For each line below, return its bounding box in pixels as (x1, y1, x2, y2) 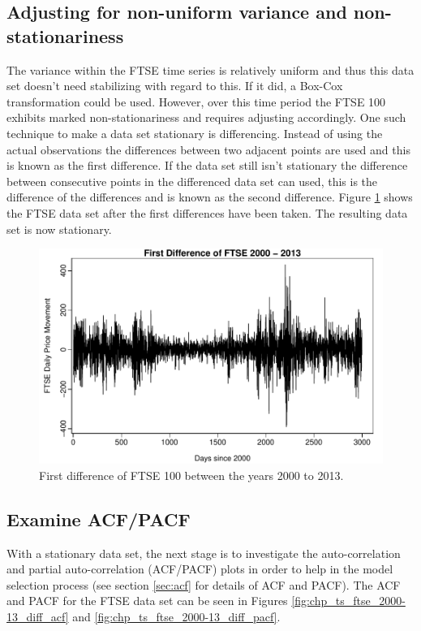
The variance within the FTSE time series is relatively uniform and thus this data (6, 61, 415, 78)
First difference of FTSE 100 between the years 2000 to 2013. (39, 466, 344, 483)
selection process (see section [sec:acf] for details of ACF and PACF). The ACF (6, 576, 401, 593)
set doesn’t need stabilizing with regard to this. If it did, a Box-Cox (6, 77, 343, 94)
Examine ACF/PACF (6, 506, 191, 531)
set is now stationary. (6, 220, 112, 237)
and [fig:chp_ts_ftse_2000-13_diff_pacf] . (72, 607, 281, 625)
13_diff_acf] (6, 607, 69, 625)
